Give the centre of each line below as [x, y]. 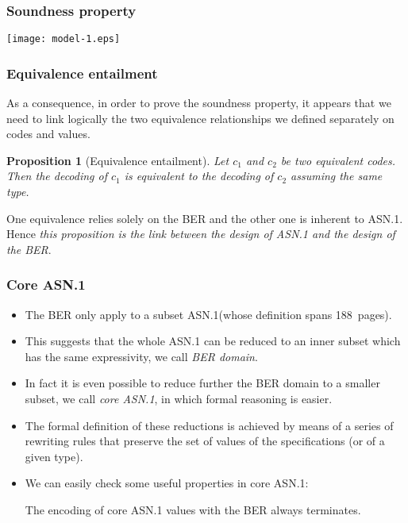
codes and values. [48, 134]
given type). [54, 456]
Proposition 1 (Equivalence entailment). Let [118, 160]
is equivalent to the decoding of [199, 176]
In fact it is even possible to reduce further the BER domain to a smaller [202, 383]
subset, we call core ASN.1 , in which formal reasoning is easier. [179, 399]
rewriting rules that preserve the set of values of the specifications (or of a [205, 441]
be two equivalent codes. [338, 160]
